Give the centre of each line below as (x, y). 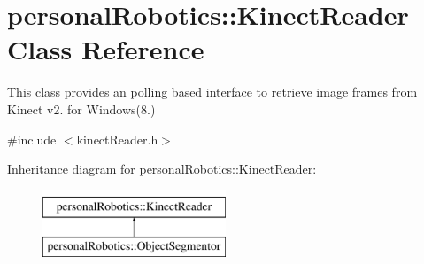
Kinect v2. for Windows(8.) (81, 109)
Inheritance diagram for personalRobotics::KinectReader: (162, 169)
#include (32, 139)
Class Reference (106, 49)
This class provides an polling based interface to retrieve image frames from (212, 92)
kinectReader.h (117, 139)
